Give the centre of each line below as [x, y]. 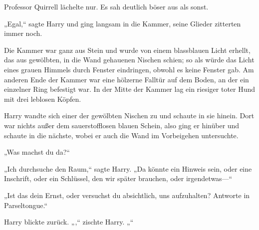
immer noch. [23, 33]
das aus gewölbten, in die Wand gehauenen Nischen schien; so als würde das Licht [129, 60]
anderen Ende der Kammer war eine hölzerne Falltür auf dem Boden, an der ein [127, 79]
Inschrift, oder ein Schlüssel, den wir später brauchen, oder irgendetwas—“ [118, 178]
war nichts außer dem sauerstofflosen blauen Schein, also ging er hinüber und [122, 125]
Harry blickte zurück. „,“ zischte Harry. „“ [69, 222]
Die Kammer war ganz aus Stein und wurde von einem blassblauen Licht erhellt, [127, 50]
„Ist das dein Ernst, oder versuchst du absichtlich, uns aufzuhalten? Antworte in [127, 195]
